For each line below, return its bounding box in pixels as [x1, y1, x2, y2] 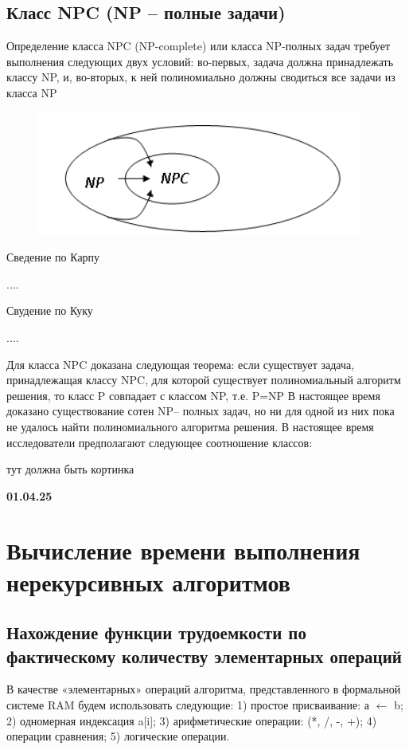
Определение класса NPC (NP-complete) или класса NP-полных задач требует [6, 37, 391, 54]
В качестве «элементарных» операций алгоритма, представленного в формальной [6, 681, 401, 697]
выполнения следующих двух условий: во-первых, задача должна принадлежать [6, 53, 394, 69]
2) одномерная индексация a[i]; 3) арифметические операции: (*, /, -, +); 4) [6, 712, 377, 728]
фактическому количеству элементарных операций [6, 643, 402, 668]
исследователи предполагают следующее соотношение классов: [6, 434, 313, 450]
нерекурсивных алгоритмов [6, 565, 290, 598]
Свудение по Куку [6, 302, 93, 319]
